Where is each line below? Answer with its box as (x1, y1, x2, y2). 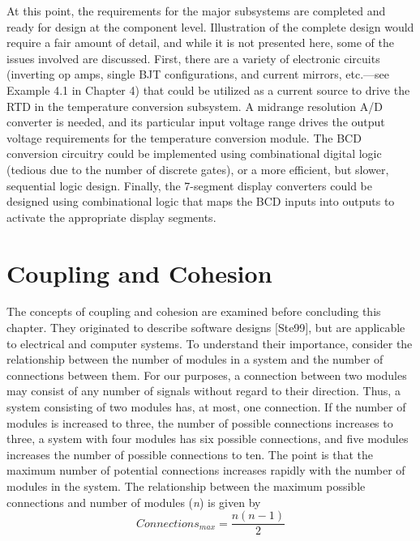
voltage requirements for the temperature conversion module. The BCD (6, 129, 362, 146)
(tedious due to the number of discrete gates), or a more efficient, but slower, (6, 160, 389, 177)
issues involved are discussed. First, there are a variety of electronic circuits (6, 49, 380, 66)
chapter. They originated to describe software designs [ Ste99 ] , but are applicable (6, 319, 405, 336)
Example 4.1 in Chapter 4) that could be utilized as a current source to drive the (6, 81, 410, 98)
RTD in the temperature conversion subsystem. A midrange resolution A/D (6, 97, 383, 114)
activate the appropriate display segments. (6, 208, 216, 225)
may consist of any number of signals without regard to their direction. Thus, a (6, 382, 401, 399)
